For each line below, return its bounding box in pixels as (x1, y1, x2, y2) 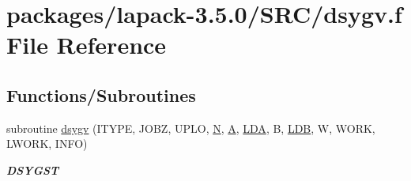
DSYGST (6, 161, 59, 178)
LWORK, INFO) (6, 135, 88, 152)
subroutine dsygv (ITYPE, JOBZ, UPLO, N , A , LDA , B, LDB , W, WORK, (6, 119, 375, 136)
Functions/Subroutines (6, 82, 196, 107)
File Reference (6, 28, 167, 61)
